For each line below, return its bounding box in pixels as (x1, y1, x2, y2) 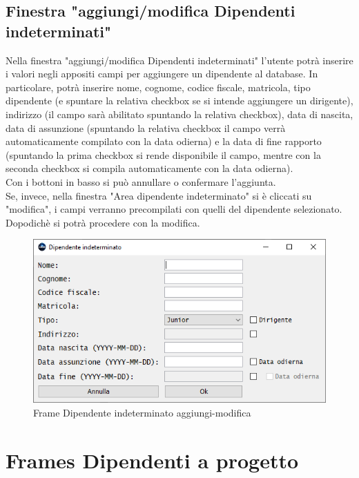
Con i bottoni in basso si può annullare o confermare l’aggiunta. (6, 174, 276, 189)
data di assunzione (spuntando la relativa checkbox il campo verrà (6, 120, 286, 135)
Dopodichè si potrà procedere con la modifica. (6, 215, 200, 229)
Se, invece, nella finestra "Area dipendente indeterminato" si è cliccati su (6, 188, 312, 202)
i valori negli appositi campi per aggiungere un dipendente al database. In (6, 66, 318, 81)
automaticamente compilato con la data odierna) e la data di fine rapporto (6, 134, 322, 149)
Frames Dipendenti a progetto (6, 446, 299, 474)
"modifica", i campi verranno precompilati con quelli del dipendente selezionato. (6, 202, 342, 216)
